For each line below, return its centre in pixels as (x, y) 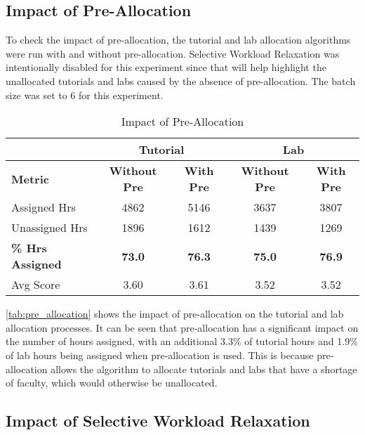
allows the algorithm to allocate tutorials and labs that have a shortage (204, 369)
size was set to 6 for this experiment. (85, 95)
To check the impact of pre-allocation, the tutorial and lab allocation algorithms (178, 40)
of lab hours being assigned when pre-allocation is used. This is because (160, 355)
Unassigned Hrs (49, 228)
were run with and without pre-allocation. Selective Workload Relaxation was (173, 53)
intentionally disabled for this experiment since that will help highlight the (166, 67)
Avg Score (36, 285)
